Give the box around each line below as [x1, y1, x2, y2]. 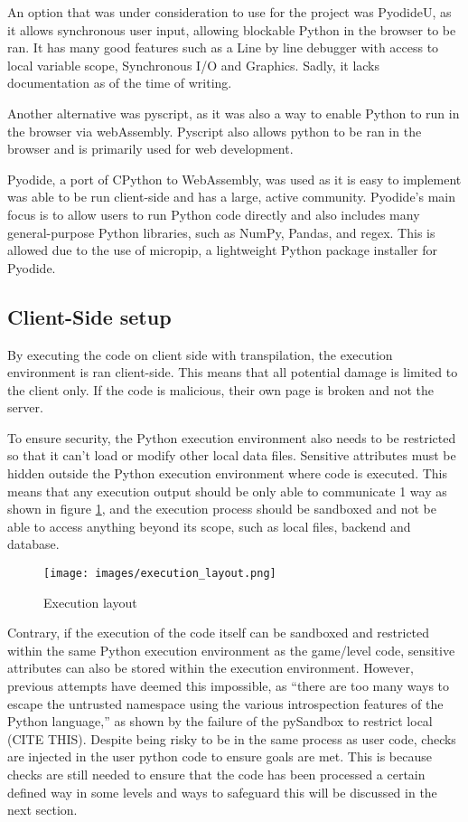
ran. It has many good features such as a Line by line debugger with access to [7, 38, 439, 57]
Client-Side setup [7, 302, 172, 330]
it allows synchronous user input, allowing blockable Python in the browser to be [7, 20, 456, 39]
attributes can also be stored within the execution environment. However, [7, 658, 414, 677]
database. [7, 534, 60, 553]
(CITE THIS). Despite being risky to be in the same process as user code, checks [7, 729, 456, 748]
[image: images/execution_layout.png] [43, 567, 276, 581]
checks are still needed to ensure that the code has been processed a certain [7, 765, 426, 784]
